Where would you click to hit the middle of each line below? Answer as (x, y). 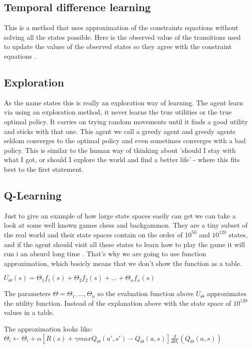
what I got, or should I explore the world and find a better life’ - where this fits (122, 159)
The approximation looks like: (48, 329)
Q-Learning (33, 195)
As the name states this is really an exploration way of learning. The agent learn (124, 102)
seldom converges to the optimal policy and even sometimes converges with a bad (125, 141)
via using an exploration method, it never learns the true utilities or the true (118, 112)
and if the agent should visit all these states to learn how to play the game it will (125, 244)
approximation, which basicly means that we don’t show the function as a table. (123, 263)
